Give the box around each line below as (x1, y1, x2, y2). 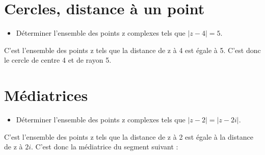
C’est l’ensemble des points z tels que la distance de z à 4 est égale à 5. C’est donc (4, 44, 261, 55)
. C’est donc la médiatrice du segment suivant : (31, 141, 178, 152)
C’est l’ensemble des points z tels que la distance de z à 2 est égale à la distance (4, 131, 253, 142)
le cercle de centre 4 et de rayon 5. (4, 55, 112, 65)
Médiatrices (4, 85, 88, 106)
